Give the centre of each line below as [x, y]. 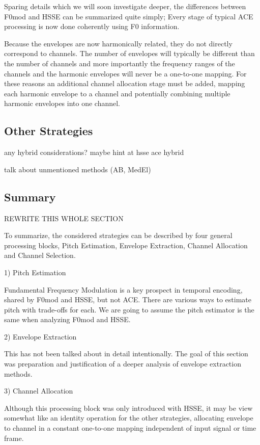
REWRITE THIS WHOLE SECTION [64, 218]
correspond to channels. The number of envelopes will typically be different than [129, 53]
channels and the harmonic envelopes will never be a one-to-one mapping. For [125, 73]
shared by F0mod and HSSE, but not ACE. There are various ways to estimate [128, 299]
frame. [14, 438]
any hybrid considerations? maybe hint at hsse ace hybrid [94, 152]
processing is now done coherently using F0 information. [92, 26]
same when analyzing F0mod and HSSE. [67, 319]
